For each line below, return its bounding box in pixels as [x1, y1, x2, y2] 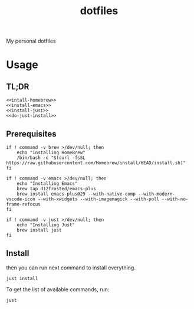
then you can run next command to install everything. [6, 264, 136, 271]
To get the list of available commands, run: [6, 285, 110, 293]
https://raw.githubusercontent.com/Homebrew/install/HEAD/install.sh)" [6, 160, 186, 166]
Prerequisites [6, 129, 57, 139]
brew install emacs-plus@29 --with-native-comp [17, 191, 136, 197]
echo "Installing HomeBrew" [17, 149, 86, 155]
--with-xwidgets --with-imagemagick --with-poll [37, 196, 160, 202]
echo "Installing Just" [17, 222, 75, 228]
